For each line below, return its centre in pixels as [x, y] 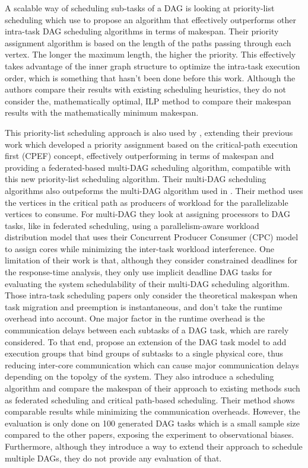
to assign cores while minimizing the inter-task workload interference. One [139, 248]
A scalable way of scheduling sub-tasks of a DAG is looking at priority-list [140, 8]
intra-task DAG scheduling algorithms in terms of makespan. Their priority [142, 31]
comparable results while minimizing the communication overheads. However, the [153, 411]
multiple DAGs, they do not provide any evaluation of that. [113, 458]
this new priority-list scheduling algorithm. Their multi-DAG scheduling [136, 179]
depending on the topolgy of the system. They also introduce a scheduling [139, 376]
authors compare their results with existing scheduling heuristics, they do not [146, 89]
